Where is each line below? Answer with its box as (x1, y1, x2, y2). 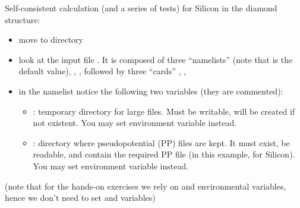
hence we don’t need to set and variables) (5, 191, 156, 204)
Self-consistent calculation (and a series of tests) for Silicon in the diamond (5, 2, 277, 14)
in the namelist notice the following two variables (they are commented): (18, 84, 283, 97)
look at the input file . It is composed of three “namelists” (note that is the (18, 53, 293, 65)
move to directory (18, 33, 83, 46)
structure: (5, 13, 40, 26)
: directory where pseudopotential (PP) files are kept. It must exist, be (33, 136, 290, 149)
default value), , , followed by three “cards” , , (18, 65, 187, 77)
